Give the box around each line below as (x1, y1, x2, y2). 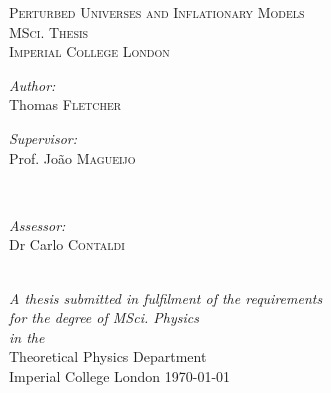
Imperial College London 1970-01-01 (9, 365, 231, 386)
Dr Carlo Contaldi (9, 234, 125, 255)
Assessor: (9, 214, 66, 235)
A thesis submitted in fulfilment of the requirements (9, 287, 323, 308)
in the (9, 326, 45, 347)
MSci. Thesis (9, 21, 89, 42)
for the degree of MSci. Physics (9, 307, 199, 328)
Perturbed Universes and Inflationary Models (9, 2, 305, 22)
